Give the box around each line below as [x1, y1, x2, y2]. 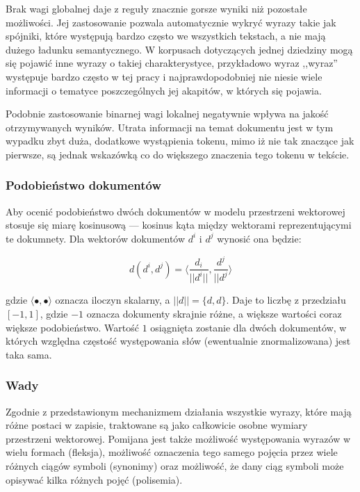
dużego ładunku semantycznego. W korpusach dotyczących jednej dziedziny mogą [6, 42, 353, 56]
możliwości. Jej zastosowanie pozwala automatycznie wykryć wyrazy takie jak [6, 15, 336, 29]
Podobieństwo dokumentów [6, 177, 162, 194]
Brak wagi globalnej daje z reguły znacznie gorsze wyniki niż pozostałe [6, 1, 307, 15]
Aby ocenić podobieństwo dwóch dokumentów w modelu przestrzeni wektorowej [6, 204, 345, 218]
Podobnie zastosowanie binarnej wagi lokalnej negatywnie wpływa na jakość [6, 106, 329, 121]
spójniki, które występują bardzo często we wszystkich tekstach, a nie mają [6, 28, 326, 43]
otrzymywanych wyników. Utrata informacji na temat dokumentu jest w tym [6, 120, 334, 134]
